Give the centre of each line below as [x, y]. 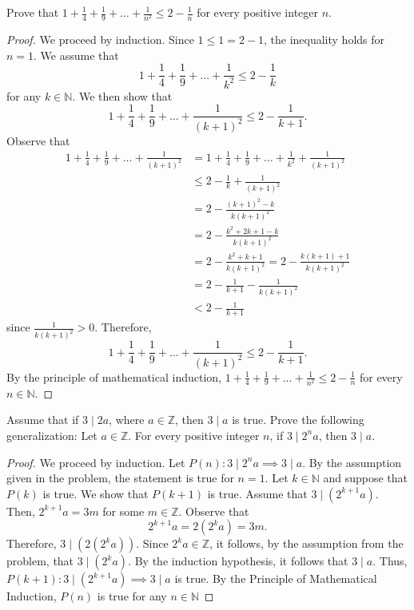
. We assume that [76, 55]
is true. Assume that [257, 493]
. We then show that [122, 95]
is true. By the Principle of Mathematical [276, 578]
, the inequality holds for [324, 40]
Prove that [33, 12]
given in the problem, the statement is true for [120, 478]
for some [123, 511]
